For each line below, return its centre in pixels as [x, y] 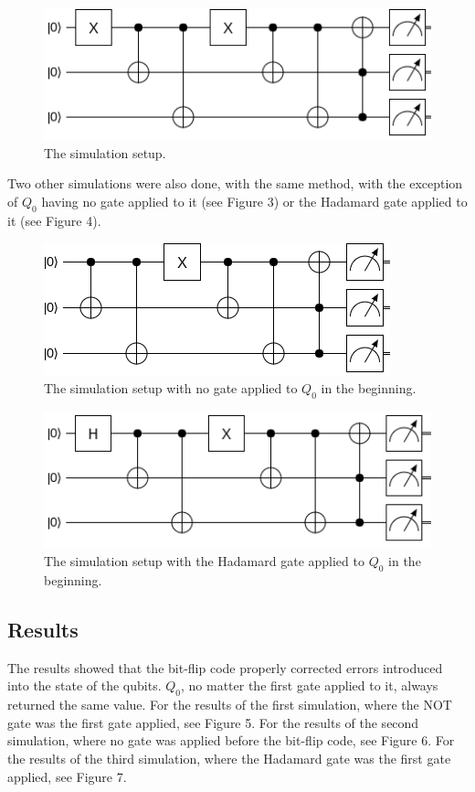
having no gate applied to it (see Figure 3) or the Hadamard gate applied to [254, 202]
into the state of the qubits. [84, 685]
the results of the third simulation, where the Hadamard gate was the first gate [229, 758]
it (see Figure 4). [54, 220]
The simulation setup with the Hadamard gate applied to [204, 561]
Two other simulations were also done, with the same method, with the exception [235, 183]
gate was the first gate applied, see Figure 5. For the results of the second [213, 722]
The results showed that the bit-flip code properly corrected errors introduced [225, 667]
